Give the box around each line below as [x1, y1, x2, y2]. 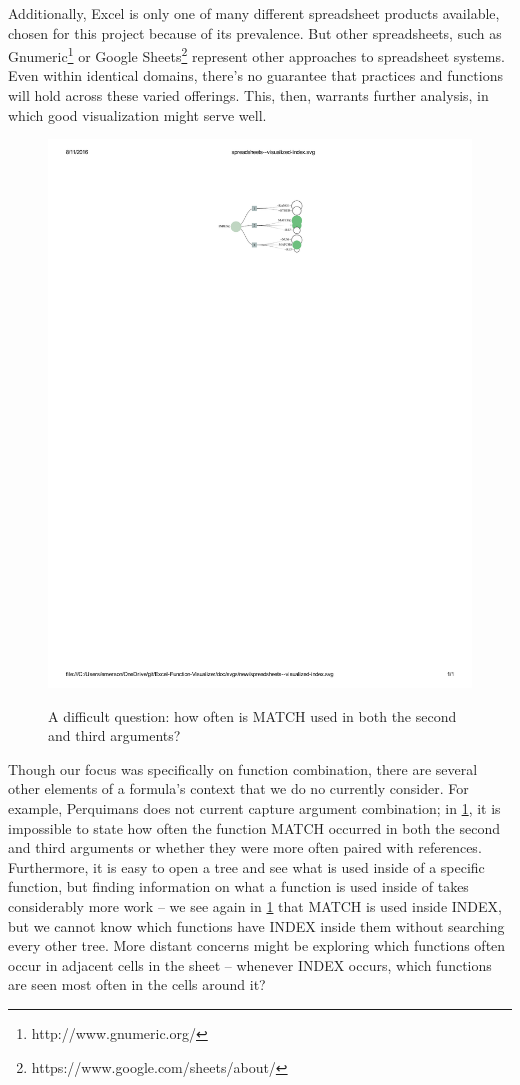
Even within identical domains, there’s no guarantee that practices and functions [8, 65, 503, 86]
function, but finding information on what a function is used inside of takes [8, 876, 469, 897]
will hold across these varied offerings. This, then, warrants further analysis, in [8, 85, 489, 106]
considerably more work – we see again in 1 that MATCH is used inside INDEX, [8, 896, 502, 917]
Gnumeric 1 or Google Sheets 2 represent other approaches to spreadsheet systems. [8, 43, 505, 66]
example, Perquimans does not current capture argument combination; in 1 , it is [8, 798, 501, 819]
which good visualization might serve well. [8, 104, 267, 125]
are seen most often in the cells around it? [8, 974, 266, 995]
